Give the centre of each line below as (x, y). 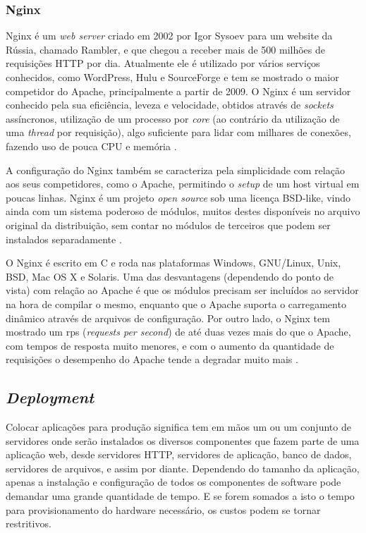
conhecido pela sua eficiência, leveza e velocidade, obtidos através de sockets (170, 105)
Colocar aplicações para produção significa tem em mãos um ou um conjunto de (178, 427)
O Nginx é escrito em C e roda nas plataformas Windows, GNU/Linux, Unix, (173, 263)
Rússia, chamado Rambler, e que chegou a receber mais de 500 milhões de (166, 49)
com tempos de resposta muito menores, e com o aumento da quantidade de (170, 345)
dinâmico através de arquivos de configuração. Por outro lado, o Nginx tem (168, 318)
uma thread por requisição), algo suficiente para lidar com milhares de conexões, (178, 132)
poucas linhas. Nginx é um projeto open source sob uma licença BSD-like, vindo (178, 197)
